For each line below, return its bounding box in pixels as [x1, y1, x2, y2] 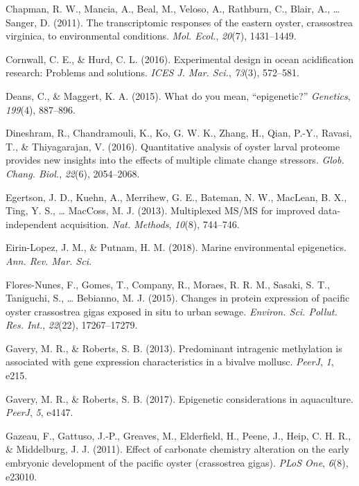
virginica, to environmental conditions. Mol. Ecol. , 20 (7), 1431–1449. [6, 28, 297, 43]
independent [6, 216, 58, 231]
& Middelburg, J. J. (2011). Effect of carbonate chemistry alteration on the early [6, 442, 349, 456]
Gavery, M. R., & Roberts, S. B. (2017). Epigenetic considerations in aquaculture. [6, 391, 353, 406]
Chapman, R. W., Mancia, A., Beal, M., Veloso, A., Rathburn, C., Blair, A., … [6, 1, 340, 15]
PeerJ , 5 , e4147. [6, 405, 73, 419]
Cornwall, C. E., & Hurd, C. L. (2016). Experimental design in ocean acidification [6, 51, 354, 66]
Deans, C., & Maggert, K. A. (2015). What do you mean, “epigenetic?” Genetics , [6, 88, 351, 103]
